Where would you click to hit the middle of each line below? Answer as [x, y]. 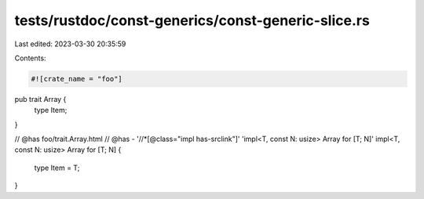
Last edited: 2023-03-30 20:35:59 [70, 44]
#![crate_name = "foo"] [77, 79]
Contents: [30, 58]
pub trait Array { [40, 99]
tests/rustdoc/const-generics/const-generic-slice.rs [192, 20]
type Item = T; [57, 168]
